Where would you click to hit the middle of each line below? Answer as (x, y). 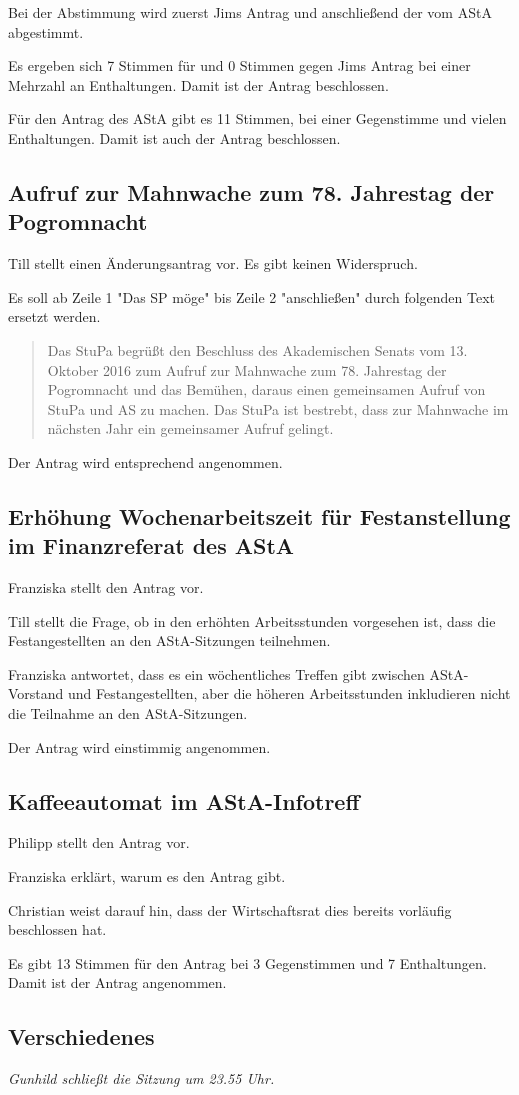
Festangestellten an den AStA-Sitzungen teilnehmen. (169, 640)
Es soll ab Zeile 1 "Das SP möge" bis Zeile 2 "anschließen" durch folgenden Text (252, 296)
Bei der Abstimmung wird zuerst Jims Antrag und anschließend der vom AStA (250, 12)
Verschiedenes (81, 1036)
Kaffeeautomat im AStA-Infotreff (184, 800)
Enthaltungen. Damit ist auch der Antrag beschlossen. (174, 137)
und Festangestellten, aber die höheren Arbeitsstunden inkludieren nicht (289, 693)
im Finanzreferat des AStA (151, 545)
